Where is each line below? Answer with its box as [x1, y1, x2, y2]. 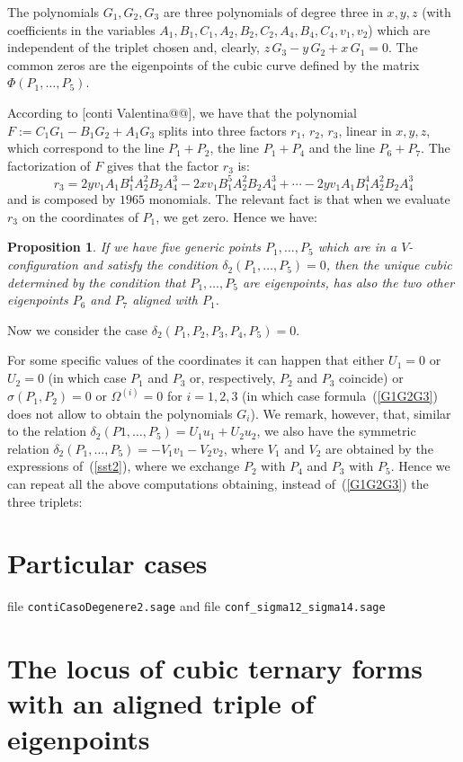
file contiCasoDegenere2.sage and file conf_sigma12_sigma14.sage [7, 597, 386, 616]
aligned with [132, 290, 198, 309]
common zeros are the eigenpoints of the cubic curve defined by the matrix [7, 55, 420, 74]
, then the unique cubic [325, 255, 452, 274]
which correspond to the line [7, 138, 165, 157]
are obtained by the [325, 439, 433, 457]
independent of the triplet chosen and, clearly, [7, 38, 260, 57]
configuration [7, 255, 78, 274]
